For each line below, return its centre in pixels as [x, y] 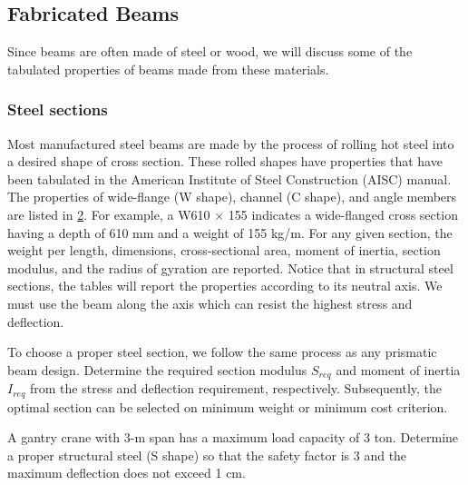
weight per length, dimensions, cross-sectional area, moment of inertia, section [224, 250]
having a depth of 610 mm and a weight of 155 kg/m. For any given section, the [230, 232]
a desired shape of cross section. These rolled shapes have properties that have [225, 161]
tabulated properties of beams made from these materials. [168, 69]
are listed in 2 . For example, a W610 [109, 214]
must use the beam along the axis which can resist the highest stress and [210, 303]
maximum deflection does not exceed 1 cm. [127, 473]
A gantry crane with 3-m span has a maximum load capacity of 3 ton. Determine [233, 437]
